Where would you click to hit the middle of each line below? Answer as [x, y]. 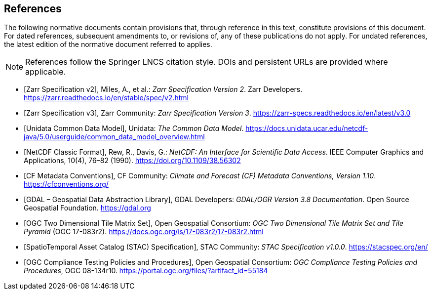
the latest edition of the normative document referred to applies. [108, 44]
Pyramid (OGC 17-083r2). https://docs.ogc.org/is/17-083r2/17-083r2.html [144, 232]
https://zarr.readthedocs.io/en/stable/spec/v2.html [106, 98]
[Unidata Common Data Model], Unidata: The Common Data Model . [134, 128]
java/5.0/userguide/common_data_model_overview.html [114, 137]
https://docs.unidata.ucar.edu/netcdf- [307, 128]
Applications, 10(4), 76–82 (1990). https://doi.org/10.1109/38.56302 [132, 161]
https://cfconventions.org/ [66, 184]
